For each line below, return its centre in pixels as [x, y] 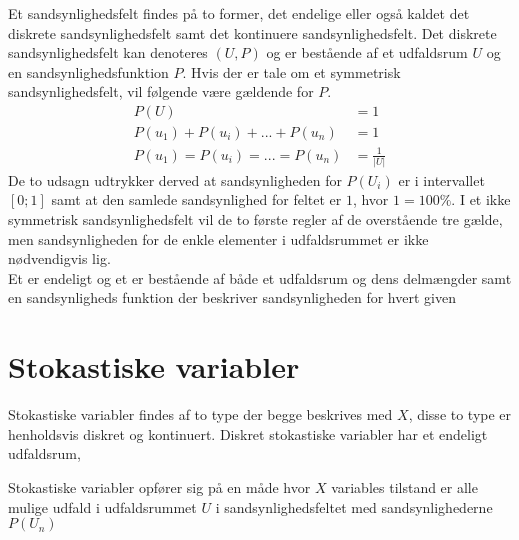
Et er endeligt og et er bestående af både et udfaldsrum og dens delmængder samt [260, 277]
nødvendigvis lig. [59, 258]
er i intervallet [441, 179]
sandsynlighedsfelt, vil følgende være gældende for [161, 91]
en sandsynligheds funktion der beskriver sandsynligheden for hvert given [232, 297]
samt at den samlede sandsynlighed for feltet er [196, 199]
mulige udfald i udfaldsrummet [102, 506]
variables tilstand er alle [404, 486]
